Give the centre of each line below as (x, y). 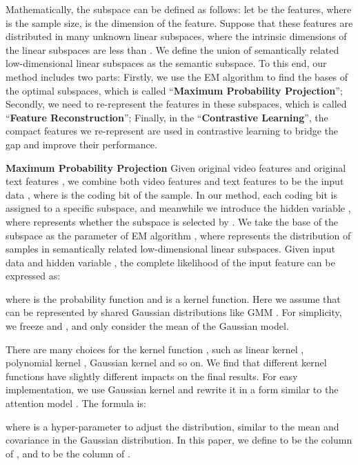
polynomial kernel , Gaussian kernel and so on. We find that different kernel (166, 363)
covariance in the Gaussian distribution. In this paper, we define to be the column (179, 440)
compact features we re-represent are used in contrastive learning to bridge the (172, 131)
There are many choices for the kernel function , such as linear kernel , (155, 349)
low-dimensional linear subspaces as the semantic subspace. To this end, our (166, 63)
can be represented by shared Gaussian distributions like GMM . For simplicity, (174, 312)
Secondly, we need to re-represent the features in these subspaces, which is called (176, 104)
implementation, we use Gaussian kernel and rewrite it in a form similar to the (172, 389)
